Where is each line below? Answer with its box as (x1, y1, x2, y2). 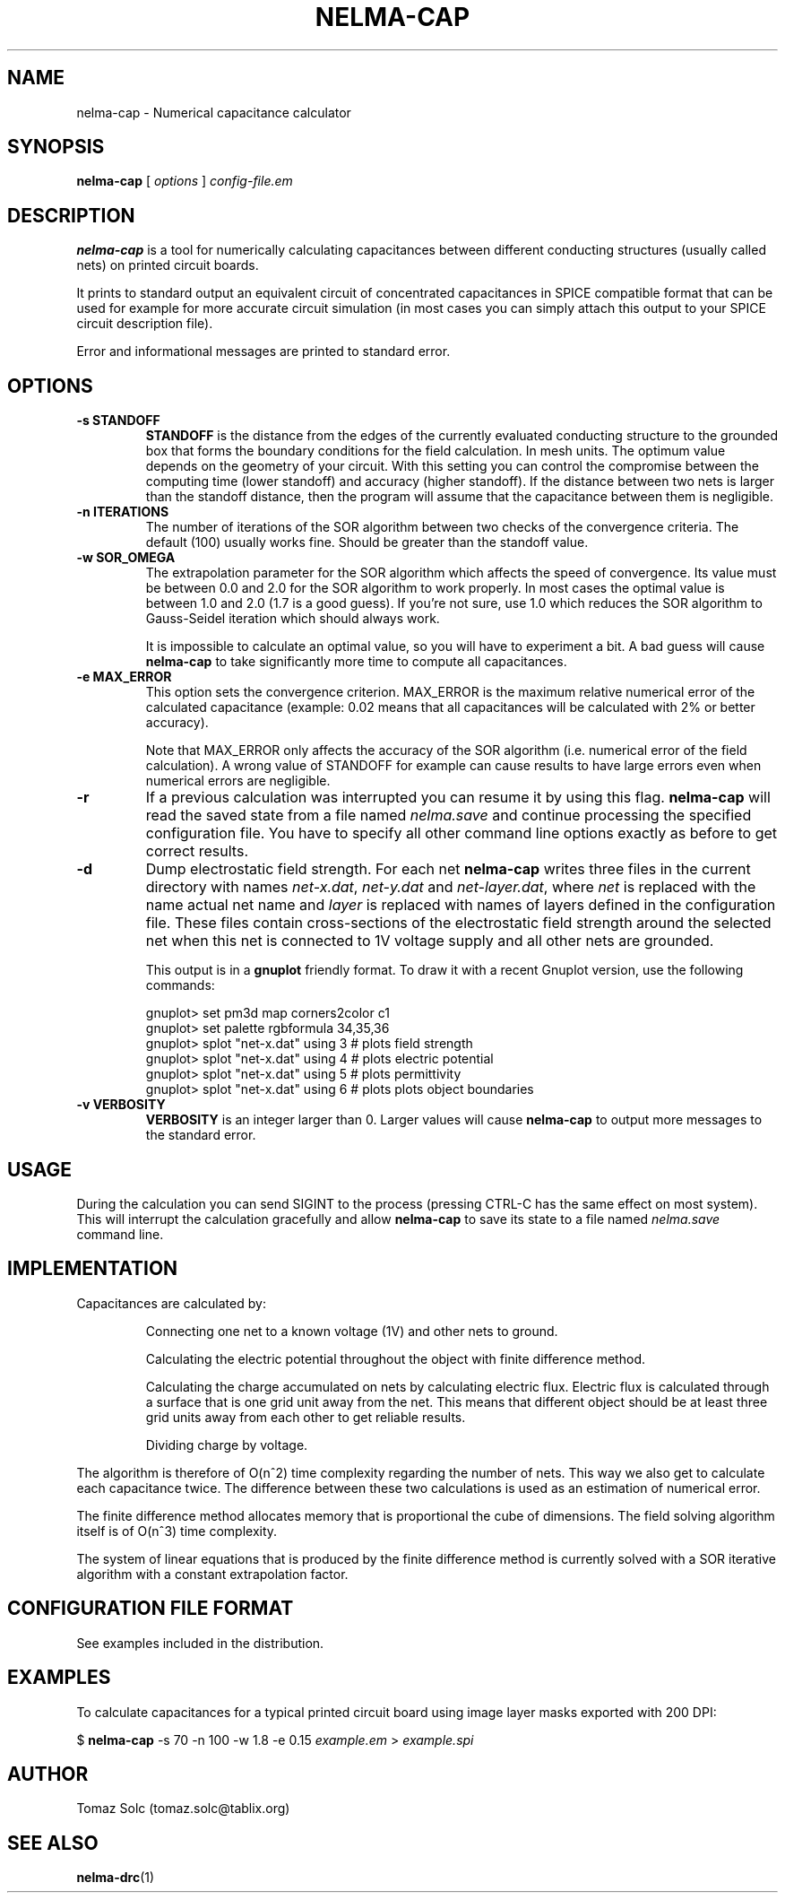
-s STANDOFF (76, 412, 160, 429)
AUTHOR (7, 1762, 89, 1785)
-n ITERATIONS (76, 504, 169, 520)
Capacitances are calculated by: (76, 1295, 266, 1311)
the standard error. (145, 1127, 256, 1143)
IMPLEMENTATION (7, 1257, 178, 1280)
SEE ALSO (7, 1831, 99, 1854)
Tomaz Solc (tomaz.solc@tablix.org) (76, 1800, 290, 1817)
